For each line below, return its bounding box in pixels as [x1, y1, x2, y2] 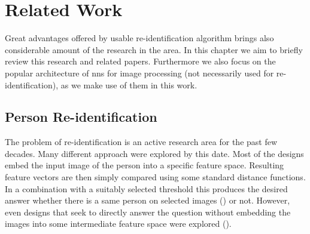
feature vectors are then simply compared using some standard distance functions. [5, 171, 306, 183]
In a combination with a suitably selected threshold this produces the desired [5, 182, 288, 195]
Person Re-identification [5, 107, 157, 126]
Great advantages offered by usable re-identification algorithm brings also [5, 32, 274, 44]
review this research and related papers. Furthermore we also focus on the [5, 55, 276, 67]
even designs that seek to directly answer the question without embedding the [5, 205, 291, 218]
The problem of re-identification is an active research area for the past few [5, 136, 278, 148]
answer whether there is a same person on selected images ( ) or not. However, [5, 194, 290, 207]
